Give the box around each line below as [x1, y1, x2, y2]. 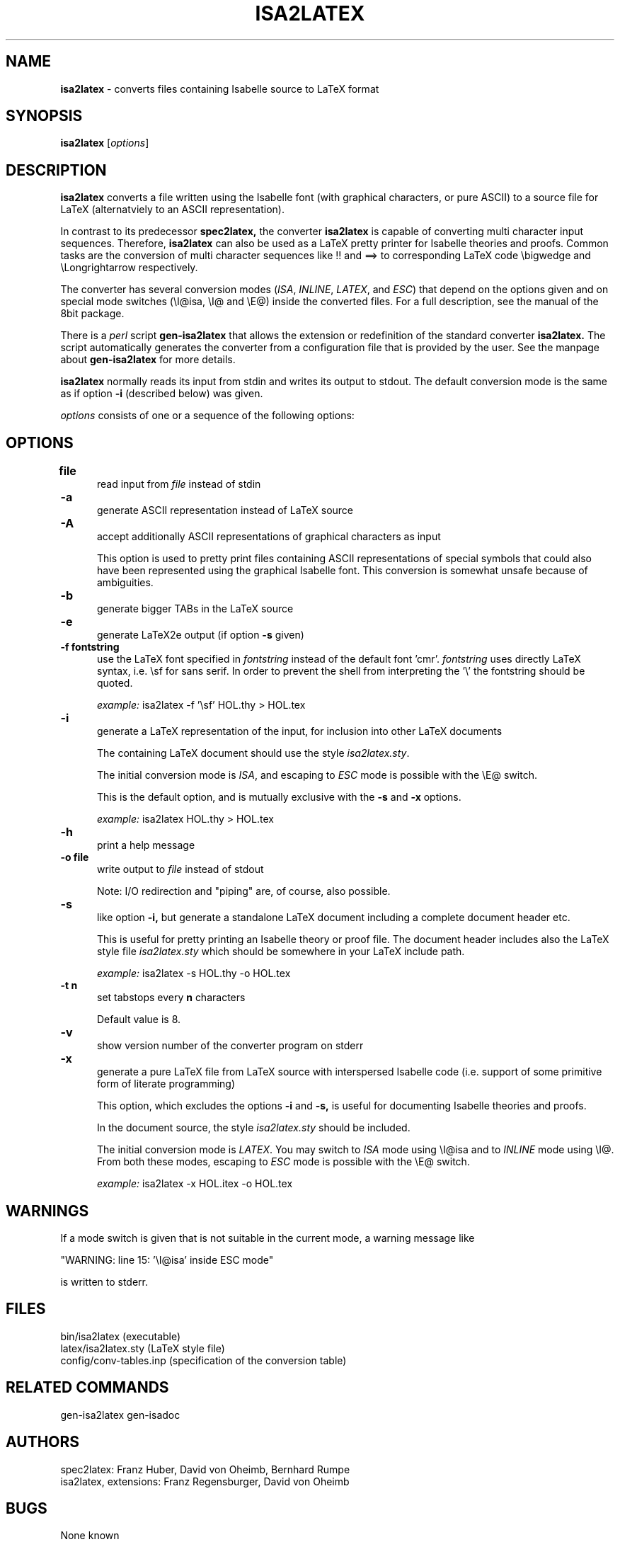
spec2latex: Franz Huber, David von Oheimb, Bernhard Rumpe [60, 1463, 350, 1475]
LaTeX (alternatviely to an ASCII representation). [60, 203, 285, 216]
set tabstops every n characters [97, 991, 246, 1004]
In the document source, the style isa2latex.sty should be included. [97, 1121, 411, 1134]
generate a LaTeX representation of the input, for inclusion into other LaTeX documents [97, 725, 503, 738]
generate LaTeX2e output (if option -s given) [97, 629, 304, 641]
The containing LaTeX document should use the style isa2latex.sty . [97, 747, 410, 760]
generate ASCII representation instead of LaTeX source [97, 504, 354, 517]
